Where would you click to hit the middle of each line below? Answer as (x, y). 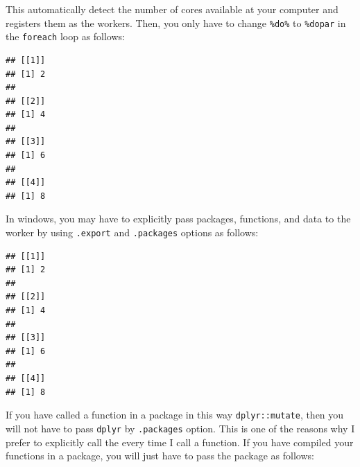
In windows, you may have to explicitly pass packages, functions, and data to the (178, 219)
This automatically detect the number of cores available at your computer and (172, 9)
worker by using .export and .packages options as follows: (132, 232)
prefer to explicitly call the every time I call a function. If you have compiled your (180, 442)
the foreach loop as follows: (65, 36)
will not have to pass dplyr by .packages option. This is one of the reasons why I (180, 428)
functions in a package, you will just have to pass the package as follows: (160, 456)
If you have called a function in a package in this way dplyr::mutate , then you (175, 415)
